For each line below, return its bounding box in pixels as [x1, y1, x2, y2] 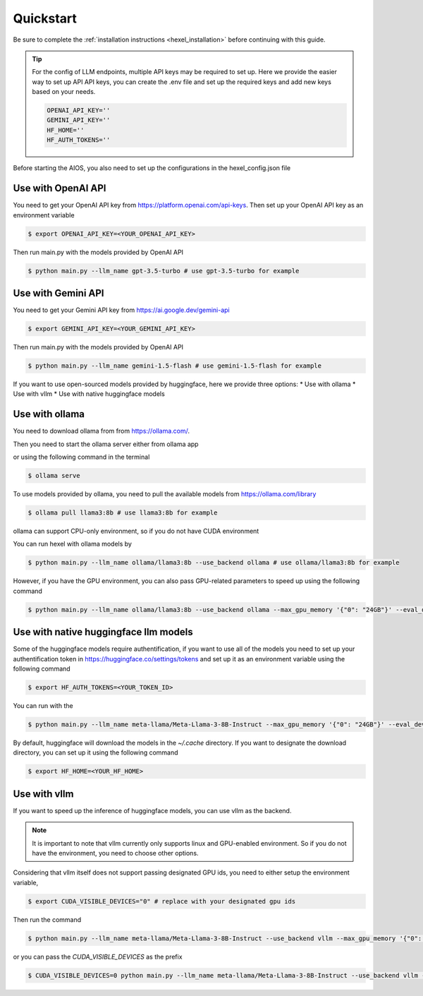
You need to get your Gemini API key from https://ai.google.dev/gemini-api [13, 306, 230, 314]
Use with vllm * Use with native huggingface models [13, 390, 165, 398]
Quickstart [13, 11, 78, 26]
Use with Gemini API [13, 287, 104, 299]
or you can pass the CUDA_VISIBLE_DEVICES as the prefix [13, 952, 183, 961]
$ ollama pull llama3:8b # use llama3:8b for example [27, 508, 218, 517]
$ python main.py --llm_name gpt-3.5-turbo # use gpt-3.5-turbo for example [27, 267, 300, 275]
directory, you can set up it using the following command [13, 748, 179, 757]
